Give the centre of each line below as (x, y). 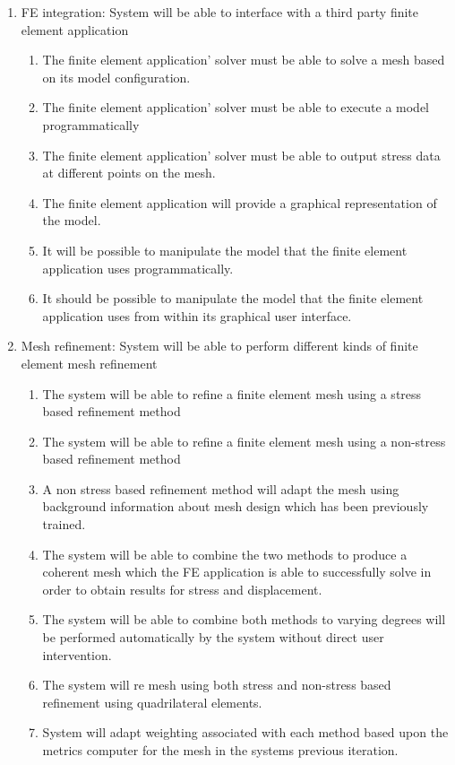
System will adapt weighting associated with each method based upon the (245, 732)
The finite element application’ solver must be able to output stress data (241, 155)
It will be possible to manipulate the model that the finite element (225, 250)
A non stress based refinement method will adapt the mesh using (221, 488)
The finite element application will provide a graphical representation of (240, 202)
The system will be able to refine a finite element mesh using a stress (232, 393)
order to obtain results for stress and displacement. (182, 589)
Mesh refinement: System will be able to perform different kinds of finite (219, 346)
